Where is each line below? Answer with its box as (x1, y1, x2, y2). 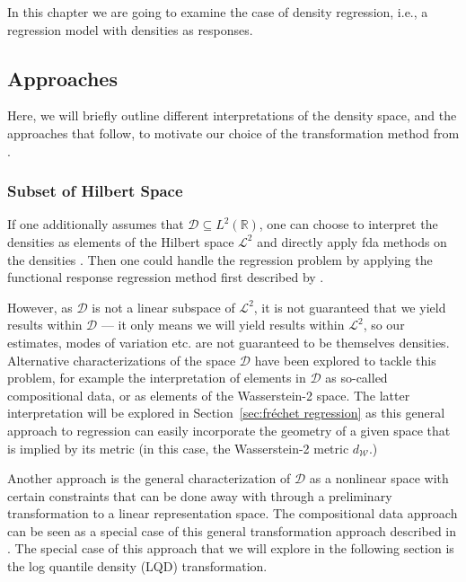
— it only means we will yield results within (101, 315, 345, 334)
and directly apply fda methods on (257, 232, 447, 251)
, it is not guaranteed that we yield (253, 297, 446, 316)
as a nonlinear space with (309, 469, 449, 488)
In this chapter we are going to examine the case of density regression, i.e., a (7, 3, 428, 21)
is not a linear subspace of (92, 297, 235, 316)
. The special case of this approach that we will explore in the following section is (7, 539, 454, 558)
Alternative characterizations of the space (7, 350, 236, 369)
